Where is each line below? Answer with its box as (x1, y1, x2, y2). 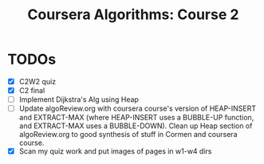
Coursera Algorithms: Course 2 (27, 6, 239, 24)
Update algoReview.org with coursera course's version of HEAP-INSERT (18, 103, 257, 113)
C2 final (18, 86, 45, 95)
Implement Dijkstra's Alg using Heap (18, 95, 139, 104)
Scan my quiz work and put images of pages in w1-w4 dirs (18, 146, 212, 156)
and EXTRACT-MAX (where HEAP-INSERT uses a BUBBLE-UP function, (18, 113, 254, 123)
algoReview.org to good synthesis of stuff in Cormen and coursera (18, 130, 238, 139)
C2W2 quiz (18, 76, 57, 86)
